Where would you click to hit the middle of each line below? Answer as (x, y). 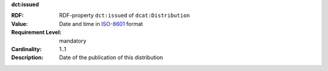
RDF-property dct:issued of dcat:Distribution (125, 16)
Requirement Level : (36, 32)
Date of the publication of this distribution (111, 58)
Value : (20, 23)
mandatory (73, 41)
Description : (27, 58)
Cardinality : (26, 49)
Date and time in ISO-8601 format (101, 23)
